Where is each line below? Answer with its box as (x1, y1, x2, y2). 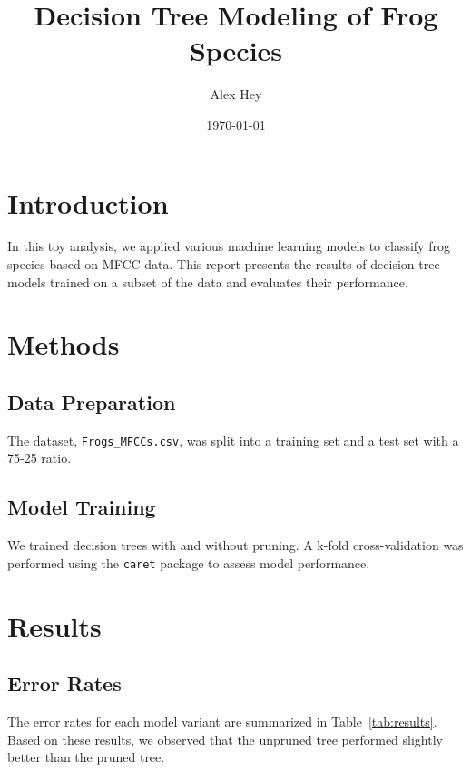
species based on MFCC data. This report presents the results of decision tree (7, 255, 440, 274)
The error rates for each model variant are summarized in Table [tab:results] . (7, 712, 437, 731)
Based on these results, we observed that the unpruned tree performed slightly (7, 729, 443, 748)
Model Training (7, 493, 156, 521)
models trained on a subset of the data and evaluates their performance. (7, 272, 408, 291)
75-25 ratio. (7, 448, 72, 467)
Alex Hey (210, 85, 262, 104)
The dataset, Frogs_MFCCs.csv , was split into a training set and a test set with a (7, 430, 459, 449)
